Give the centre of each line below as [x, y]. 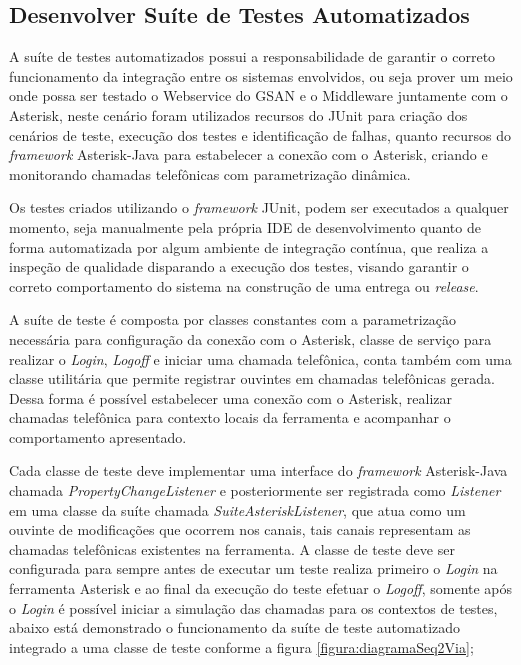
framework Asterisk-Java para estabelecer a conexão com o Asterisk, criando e [248, 154]
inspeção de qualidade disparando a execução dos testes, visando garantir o [239, 266]
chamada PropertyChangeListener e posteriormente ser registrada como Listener [255, 490]
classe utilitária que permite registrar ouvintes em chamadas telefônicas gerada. [252, 378]
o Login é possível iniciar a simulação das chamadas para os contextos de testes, [253, 607]
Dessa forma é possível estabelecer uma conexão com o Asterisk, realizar [231, 397]
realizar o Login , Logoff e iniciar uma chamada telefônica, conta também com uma [260, 358]
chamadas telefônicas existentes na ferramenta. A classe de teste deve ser [232, 548]
